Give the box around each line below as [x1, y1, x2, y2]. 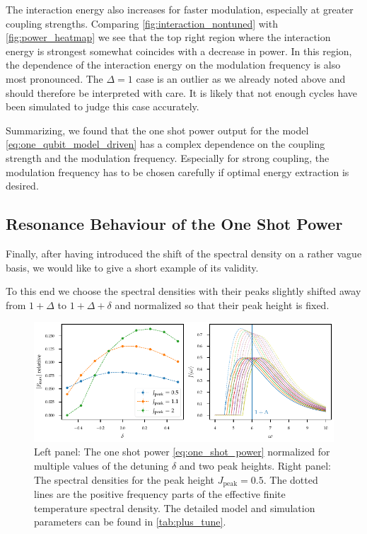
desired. [6, 178, 39, 193]
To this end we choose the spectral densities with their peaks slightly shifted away [6, 284, 361, 298]
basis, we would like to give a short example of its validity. [6, 260, 259, 274]
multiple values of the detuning [34, 458, 169, 473]
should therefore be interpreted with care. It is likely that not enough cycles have [6, 85, 358, 100]
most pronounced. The [6, 71, 103, 86]
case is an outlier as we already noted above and [136, 71, 346, 86]
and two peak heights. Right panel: [179, 458, 331, 473]
